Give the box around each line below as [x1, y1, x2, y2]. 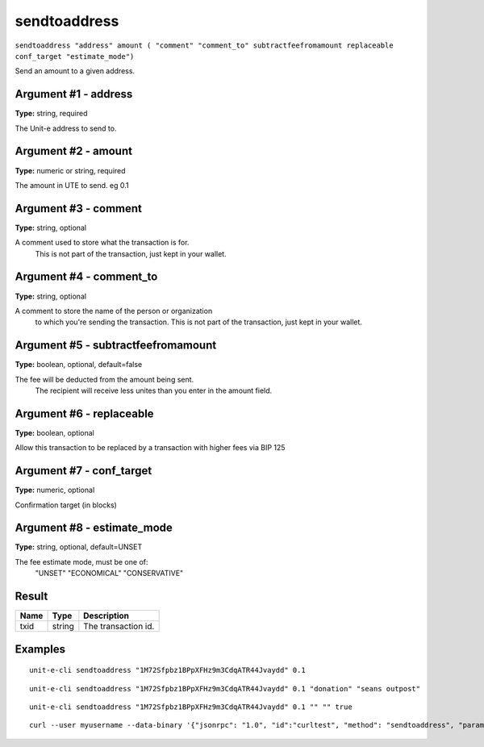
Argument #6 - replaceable [15, 407, 154, 420]
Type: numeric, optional [15, 485, 95, 495]
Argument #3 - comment [15, 202, 143, 215]
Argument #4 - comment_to [15, 270, 158, 284]
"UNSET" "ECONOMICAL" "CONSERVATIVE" [35, 569, 184, 578]
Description [83, 610, 129, 621]
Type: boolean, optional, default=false [15, 360, 143, 369]
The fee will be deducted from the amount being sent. [15, 374, 194, 384]
